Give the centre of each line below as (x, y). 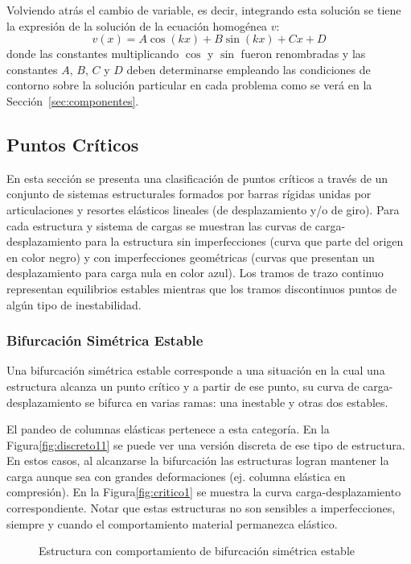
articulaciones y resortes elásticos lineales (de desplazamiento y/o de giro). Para (203, 209)
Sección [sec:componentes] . (73, 100)
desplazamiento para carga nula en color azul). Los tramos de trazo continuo (195, 273)
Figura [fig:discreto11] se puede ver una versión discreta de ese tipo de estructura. (206, 444)
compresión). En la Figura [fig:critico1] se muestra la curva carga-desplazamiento (204, 492)
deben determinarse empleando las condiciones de (249, 69)
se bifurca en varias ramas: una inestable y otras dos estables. (236, 402)
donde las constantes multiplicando (93, 54)
